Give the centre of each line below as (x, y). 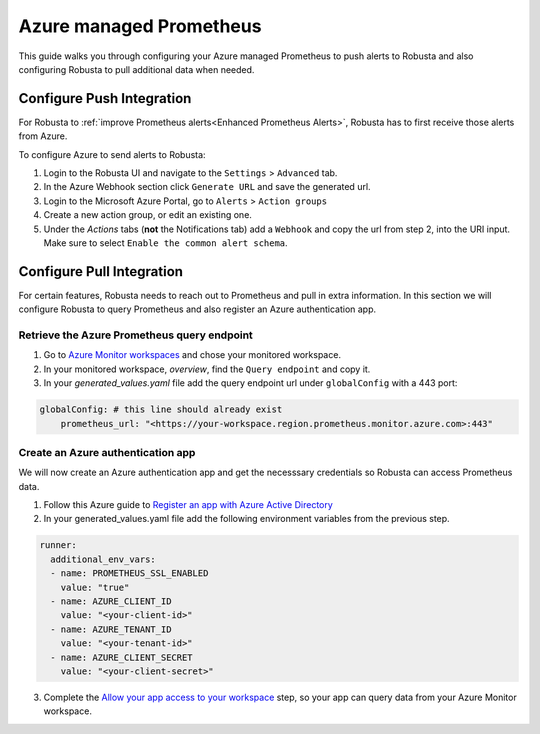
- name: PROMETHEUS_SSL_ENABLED (129, 573)
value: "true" (95, 587)
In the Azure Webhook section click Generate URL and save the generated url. (207, 187)
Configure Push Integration (105, 98)
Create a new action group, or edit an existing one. (147, 215)
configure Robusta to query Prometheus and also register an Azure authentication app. (197, 309)
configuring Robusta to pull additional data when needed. (136, 69)
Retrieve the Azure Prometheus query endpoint (136, 335)
